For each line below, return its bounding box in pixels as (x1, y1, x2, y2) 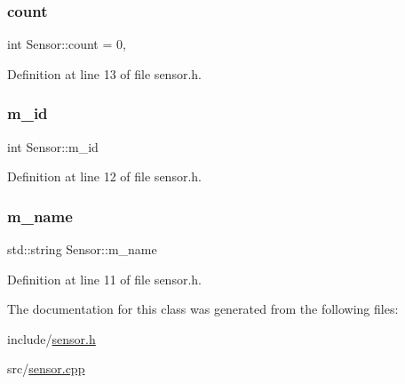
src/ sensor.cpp (7, 359, 85, 378)
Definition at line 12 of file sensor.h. (7, 167, 202, 186)
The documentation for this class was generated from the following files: (7, 300, 399, 318)
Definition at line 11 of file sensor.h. (7, 269, 202, 288)
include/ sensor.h (7, 329, 96, 348)
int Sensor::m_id (7, 137, 99, 156)
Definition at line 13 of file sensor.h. (7, 64, 202, 83)
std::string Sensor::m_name (7, 240, 157, 259)
